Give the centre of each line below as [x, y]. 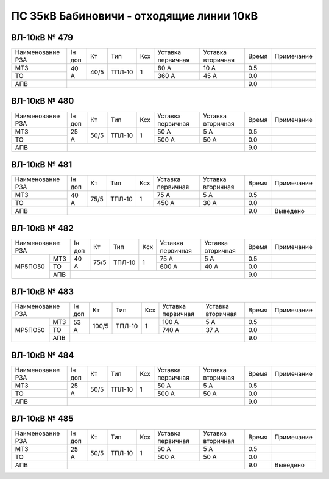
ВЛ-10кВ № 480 [43, 101]
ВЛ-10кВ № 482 [42, 228]
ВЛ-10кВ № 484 [43, 355]
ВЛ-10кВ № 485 [42, 419]
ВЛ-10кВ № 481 [42, 164]
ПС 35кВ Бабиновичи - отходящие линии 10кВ [135, 16]
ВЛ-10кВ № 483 [43, 292]
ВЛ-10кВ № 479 [42, 38]
